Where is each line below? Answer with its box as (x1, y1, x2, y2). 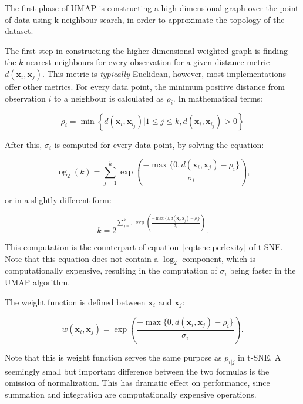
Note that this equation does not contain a (5, 252, 159, 264)
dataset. (5, 25, 33, 37)
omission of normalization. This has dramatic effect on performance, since (5, 376, 270, 389)
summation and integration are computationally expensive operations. (5, 388, 257, 400)
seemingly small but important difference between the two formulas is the (5, 365, 270, 377)
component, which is (182, 252, 256, 264)
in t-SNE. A (237, 351, 281, 363)
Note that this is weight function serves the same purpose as (5, 351, 222, 363)
